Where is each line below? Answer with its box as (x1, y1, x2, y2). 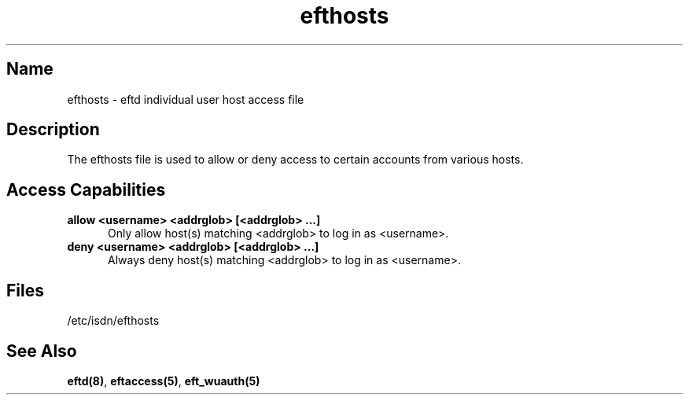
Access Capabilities (6, 179, 166, 200)
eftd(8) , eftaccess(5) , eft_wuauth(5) (67, 373, 260, 388)
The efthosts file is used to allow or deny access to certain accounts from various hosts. (67, 153, 524, 167)
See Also (6, 340, 77, 361)
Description (6, 120, 100, 140)
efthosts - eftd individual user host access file (67, 92, 304, 106)
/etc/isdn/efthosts (67, 314, 160, 328)
